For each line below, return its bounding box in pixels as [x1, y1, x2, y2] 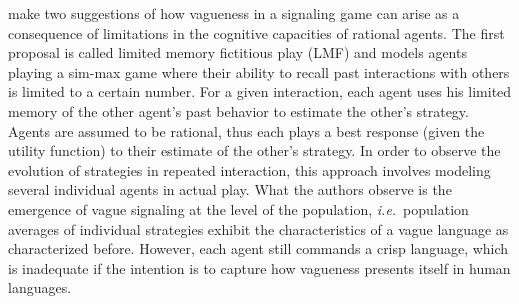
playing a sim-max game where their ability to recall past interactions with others [8, 61, 510, 82]
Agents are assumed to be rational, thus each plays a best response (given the [8, 120, 485, 141]
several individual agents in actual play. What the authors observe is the [8, 179, 452, 200]
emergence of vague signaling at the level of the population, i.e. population [8, 198, 469, 219]
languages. [8, 277, 72, 298]
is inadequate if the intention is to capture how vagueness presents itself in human [8, 257, 511, 278]
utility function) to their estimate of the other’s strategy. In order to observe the [8, 140, 501, 161]
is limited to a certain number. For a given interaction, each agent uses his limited [8, 81, 512, 102]
